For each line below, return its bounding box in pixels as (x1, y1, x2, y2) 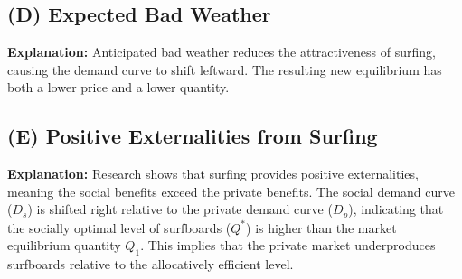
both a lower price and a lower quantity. (7, 78, 230, 97)
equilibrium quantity (7, 236, 121, 255)
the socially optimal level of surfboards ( (7, 218, 231, 237)
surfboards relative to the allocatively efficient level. (7, 255, 294, 274)
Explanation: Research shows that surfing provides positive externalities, (7, 164, 419, 183)
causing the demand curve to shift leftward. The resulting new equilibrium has (7, 60, 442, 79)
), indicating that (348, 200, 444, 219)
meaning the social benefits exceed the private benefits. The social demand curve (7, 181, 456, 200)
